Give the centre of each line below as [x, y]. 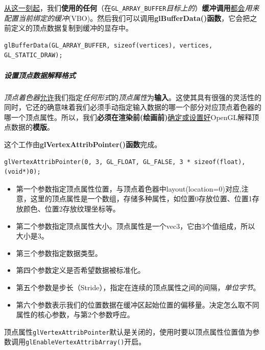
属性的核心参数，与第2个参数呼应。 [75, 314]
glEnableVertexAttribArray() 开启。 [86, 342]
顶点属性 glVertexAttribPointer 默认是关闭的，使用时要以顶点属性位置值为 [128, 331]
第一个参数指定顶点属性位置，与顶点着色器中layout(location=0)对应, [129, 188]
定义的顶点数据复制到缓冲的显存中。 [72, 28]
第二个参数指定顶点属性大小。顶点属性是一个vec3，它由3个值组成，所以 [136, 226]
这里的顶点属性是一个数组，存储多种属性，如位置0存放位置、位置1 [141, 199]
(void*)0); [22, 172]
